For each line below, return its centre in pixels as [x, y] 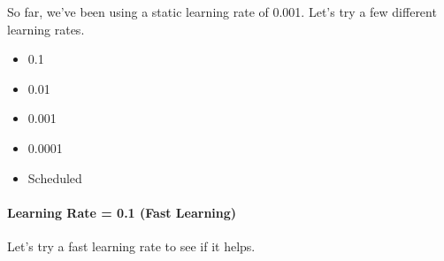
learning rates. [46, 29]
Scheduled [55, 177]
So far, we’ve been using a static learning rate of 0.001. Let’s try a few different [222, 12]
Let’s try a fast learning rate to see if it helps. [131, 246]
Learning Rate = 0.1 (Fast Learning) [122, 212]
